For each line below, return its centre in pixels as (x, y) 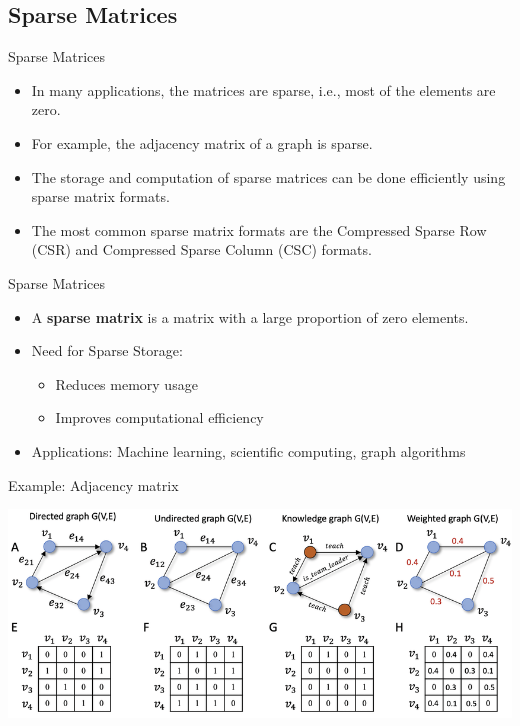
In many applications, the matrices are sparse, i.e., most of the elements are (263, 89)
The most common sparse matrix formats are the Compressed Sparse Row (259, 229)
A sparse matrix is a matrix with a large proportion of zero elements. (250, 316)
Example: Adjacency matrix (93, 484)
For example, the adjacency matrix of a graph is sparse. (202, 142)
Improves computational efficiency (159, 417)
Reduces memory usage (126, 383)
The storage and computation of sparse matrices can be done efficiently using (268, 176)
